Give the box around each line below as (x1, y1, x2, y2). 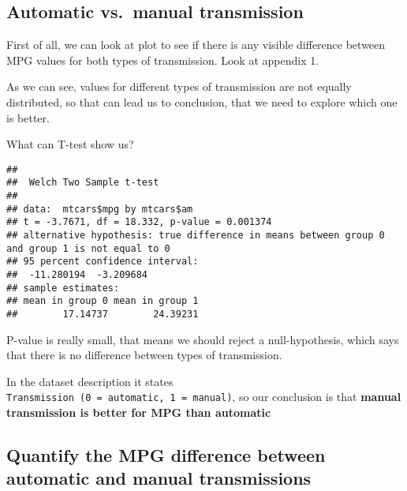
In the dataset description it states (6, 373, 174, 389)
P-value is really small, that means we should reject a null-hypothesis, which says (6, 331, 399, 347)
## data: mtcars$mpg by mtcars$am (6, 203, 193, 215)
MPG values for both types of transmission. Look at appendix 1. (6, 51, 319, 68)
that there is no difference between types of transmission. (6, 347, 282, 363)
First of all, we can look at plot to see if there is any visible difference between (6, 36, 386, 53)
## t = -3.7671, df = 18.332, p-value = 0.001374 (6, 216, 272, 228)
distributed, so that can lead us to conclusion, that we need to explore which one (6, 93, 398, 110)
